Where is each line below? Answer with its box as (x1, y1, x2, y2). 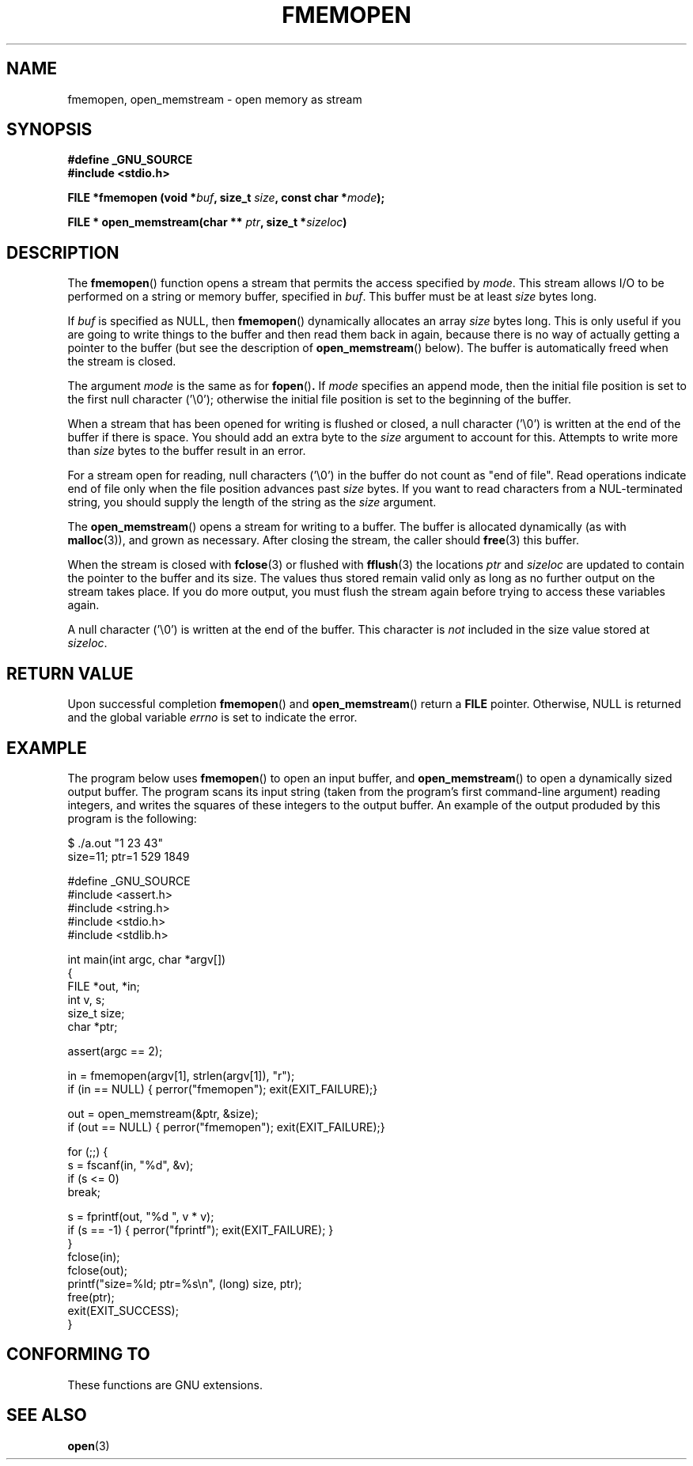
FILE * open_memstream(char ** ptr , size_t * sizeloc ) (67, 215, 347, 229)
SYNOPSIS (6, 119, 93, 140)
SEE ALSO (6, 1405, 87, 1426)
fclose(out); (67, 1263, 128, 1277)
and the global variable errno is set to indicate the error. (67, 710, 358, 725)
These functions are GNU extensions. (67, 1377, 263, 1392)
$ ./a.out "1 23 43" (67, 835, 163, 850)
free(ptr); (67, 1290, 115, 1304)
